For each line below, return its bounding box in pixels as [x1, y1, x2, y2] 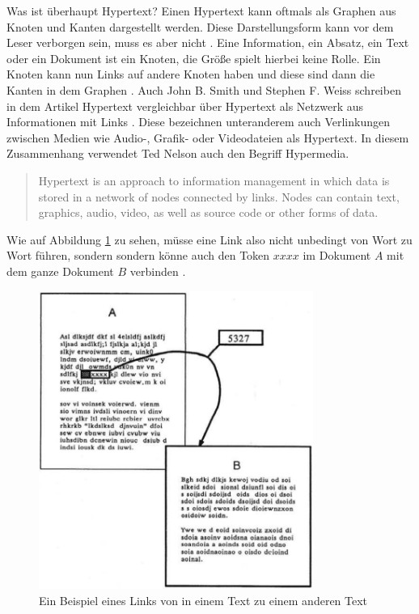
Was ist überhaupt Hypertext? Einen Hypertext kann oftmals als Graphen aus [6, 2, 396, 19]
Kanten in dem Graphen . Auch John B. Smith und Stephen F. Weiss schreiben [6, 81, 401, 98]
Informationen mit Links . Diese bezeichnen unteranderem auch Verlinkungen [6, 113, 391, 130]
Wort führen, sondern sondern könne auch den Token [6, 247, 270, 264]
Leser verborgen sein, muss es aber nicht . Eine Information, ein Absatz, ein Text [6, 34, 409, 51]
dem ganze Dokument [6, 262, 114, 279]
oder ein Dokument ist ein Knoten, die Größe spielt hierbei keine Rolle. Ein [6, 49, 381, 66]
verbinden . [129, 262, 186, 279]
